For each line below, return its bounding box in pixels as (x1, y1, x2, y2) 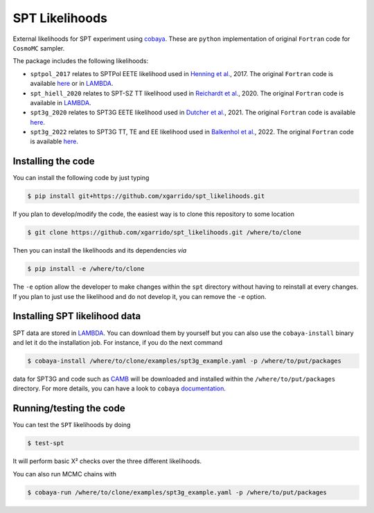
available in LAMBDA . (30, 98, 91, 107)
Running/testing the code (12, 402, 125, 415)
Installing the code (12, 156, 95, 168)
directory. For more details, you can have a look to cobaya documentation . (12, 384, 226, 393)
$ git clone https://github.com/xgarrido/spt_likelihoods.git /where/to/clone (27, 228, 301, 237)
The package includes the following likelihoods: (12, 57, 149, 65)
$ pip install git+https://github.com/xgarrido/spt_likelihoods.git (27, 192, 265, 200)
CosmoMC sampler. (12, 44, 65, 52)
